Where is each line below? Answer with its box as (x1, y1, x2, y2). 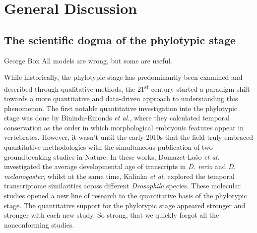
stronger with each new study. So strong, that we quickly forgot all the (4, 210, 219, 220)
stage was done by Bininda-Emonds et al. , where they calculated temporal (4, 113, 230, 123)
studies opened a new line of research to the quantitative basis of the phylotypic (4, 190, 247, 200)
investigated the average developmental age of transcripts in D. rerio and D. (4, 161, 236, 172)
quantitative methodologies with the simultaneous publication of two (4, 141, 213, 152)
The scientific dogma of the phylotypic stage (4, 32, 236, 47)
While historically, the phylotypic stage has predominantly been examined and (4, 72, 243, 82)
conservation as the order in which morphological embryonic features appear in (4, 122, 244, 132)
